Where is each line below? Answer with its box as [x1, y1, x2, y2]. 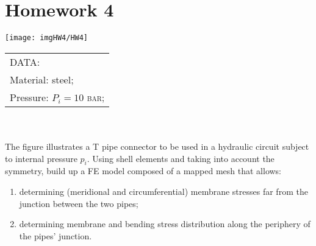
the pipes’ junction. [19, 229, 92, 242]
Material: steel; [10, 72, 74, 86]
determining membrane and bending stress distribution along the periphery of [19, 217, 311, 230]
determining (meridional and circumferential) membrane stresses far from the [19, 184, 308, 197]
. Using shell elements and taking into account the [87, 152, 275, 164]
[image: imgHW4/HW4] [5, 33, 88, 43]
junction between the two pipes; [19, 197, 138, 209]
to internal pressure [5, 152, 77, 164]
